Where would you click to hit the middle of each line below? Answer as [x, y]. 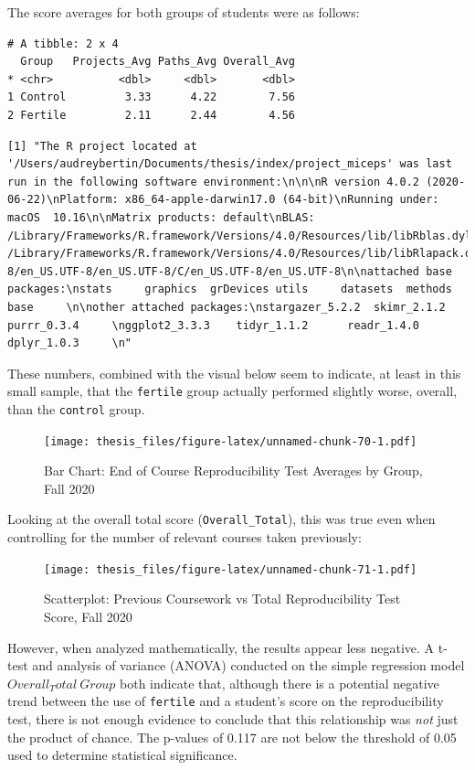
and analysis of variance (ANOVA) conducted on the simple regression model [248, 665]
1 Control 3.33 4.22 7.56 [151, 97]
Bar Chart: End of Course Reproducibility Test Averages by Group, [233, 471]
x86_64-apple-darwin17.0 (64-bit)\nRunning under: [282, 200]
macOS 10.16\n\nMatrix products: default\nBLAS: [161, 217]
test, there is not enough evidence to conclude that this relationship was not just [233, 718]
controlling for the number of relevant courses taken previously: [185, 537]
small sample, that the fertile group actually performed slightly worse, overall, [232, 391]
